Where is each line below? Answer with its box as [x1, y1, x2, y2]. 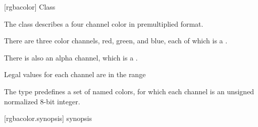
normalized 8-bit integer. [4, 96, 80, 106]
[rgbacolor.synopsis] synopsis [4, 113, 92, 123]
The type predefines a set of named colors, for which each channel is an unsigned [4, 86, 254, 96]
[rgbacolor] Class [4, 2, 56, 12]
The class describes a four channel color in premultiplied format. [4, 18, 203, 29]
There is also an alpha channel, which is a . [4, 52, 138, 62]
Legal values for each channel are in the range [4, 69, 146, 80]
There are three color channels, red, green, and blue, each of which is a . [4, 35, 228, 46]
